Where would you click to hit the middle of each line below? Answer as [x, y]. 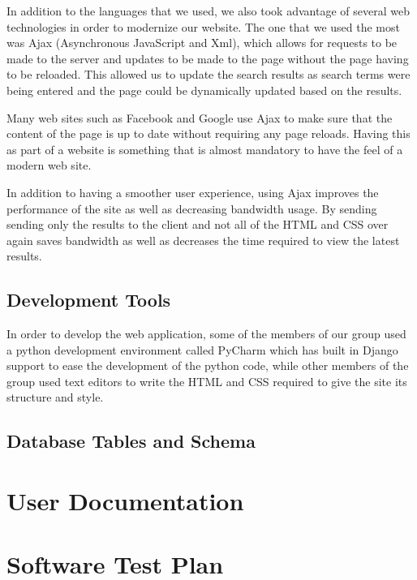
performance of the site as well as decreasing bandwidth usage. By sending [192, 208]
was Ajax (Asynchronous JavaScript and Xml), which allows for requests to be [202, 43]
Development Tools [89, 300]
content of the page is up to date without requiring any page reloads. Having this [208, 133]
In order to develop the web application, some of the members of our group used [206, 334]
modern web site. [49, 165]
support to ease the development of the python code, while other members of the [208, 365]
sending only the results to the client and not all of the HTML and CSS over [198, 224]
